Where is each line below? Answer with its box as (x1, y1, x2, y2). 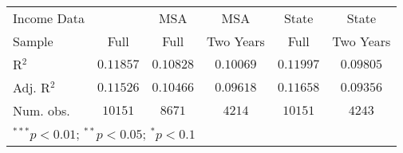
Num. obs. (13, 101, 70, 120)
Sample (13, 32, 53, 50)
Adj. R (13, 78, 50, 96)
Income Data (13, 9, 85, 27)
